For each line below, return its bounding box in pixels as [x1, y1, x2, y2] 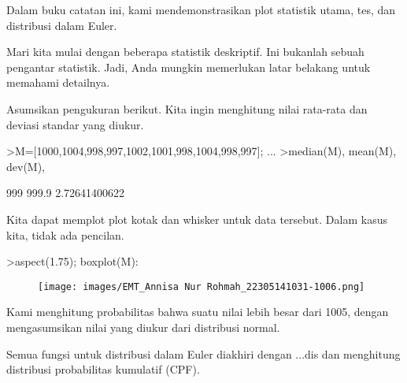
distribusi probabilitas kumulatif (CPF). [6, 361, 200, 377]
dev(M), [6, 158, 46, 174]
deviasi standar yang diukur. [6, 116, 144, 132]
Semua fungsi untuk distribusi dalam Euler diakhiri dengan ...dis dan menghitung [6, 345, 401, 362]
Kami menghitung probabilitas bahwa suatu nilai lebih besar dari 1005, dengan [6, 303, 389, 320]
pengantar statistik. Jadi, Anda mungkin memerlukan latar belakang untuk [6, 58, 371, 75]
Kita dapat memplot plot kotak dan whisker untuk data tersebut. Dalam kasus [6, 210, 387, 227]
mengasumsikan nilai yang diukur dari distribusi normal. [6, 318, 280, 335]
